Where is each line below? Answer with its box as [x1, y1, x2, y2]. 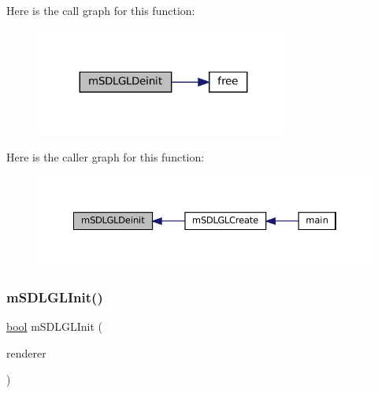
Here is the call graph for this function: [6, 2, 195, 18]
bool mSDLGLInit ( [6, 318, 103, 335]
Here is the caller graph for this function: [6, 148, 205, 165]
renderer [6, 344, 46, 361]
